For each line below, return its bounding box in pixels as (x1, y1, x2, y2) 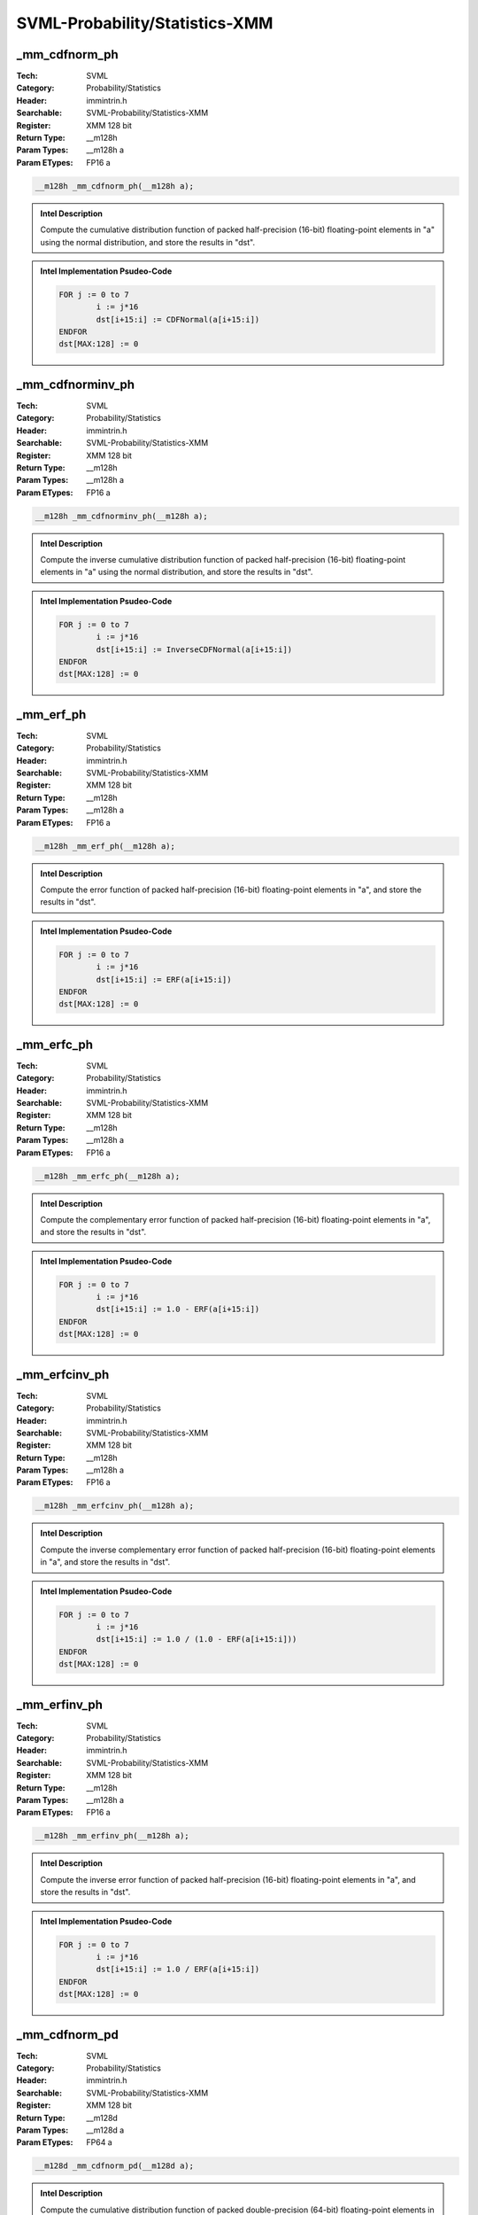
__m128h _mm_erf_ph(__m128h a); (35, 841, 176, 851)
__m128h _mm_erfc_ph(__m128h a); (35, 1170, 181, 1181)
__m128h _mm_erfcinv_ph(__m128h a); (35, 1501, 195, 1511)
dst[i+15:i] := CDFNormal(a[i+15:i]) (96, 315, 260, 324)
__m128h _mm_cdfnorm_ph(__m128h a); (35, 181, 195, 190)
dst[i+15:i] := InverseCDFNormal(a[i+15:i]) (96, 644, 293, 655)
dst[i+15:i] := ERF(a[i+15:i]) (96, 975, 232, 984)
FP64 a (86, 2137, 112, 2148)
